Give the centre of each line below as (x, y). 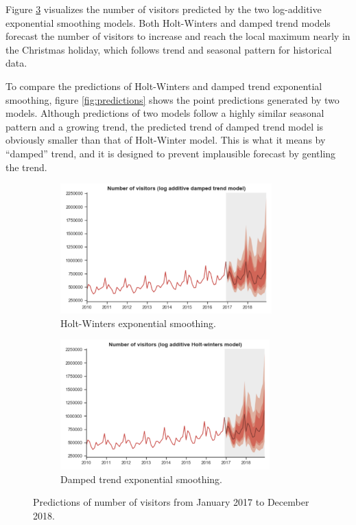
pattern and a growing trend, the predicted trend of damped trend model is (165, 126)
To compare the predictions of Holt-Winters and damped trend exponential (164, 86)
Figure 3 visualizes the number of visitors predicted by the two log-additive (164, 9)
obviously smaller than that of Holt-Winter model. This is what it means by (166, 140)
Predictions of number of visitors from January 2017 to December (171, 502)
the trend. (26, 167)
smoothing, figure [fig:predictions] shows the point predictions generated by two (173, 99)
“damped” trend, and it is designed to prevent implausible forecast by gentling (171, 153)
